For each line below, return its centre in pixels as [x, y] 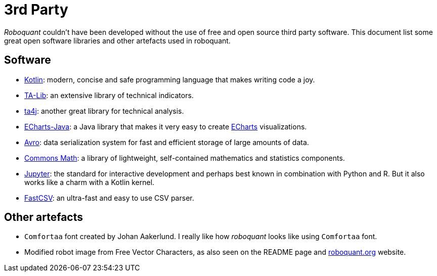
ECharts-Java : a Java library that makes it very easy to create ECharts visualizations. [166, 126]
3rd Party [36, 10]
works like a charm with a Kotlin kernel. [90, 182]
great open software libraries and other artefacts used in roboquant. [117, 40]
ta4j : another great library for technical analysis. [104, 111]
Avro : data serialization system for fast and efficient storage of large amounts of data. [167, 142]
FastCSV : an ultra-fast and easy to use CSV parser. [109, 198]
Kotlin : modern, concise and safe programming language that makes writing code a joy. [170, 79]
